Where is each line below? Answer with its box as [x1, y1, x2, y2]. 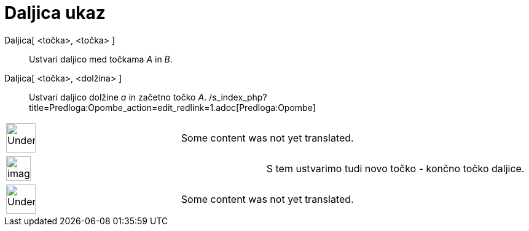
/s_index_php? [209, 91, 267, 102]
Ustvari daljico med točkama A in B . [29, 53, 173, 64]
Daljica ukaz [4, 2, 106, 23]
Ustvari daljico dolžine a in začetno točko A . [29, 91, 207, 102]
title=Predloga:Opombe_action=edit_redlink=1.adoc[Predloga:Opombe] [29, 102, 316, 113]
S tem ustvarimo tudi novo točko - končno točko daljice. [266, 162, 525, 175]
